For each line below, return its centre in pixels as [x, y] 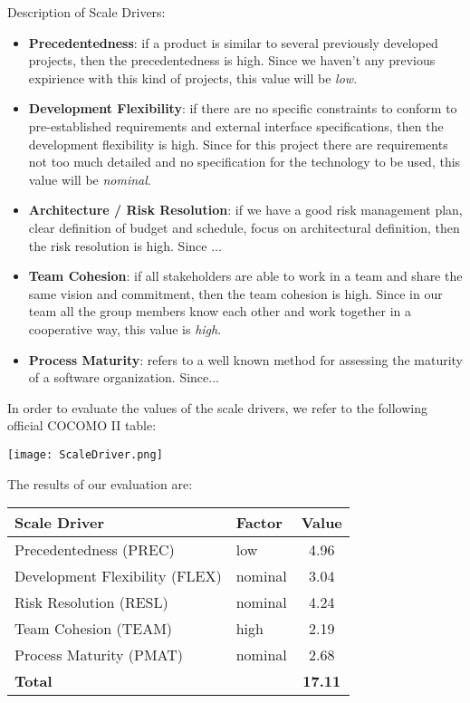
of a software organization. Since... [124, 377]
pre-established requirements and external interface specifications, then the [236, 125]
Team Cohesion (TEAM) [94, 629]
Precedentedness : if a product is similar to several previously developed [233, 42]
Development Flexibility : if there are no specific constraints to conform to [243, 108]
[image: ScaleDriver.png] [85, 454]
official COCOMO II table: [82, 425]
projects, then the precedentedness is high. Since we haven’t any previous [232, 60]
